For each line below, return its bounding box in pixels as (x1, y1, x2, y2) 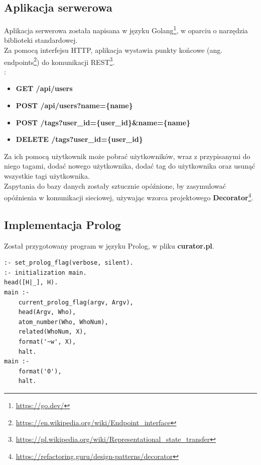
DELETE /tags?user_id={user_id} (16, 134, 143, 144)
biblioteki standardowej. (4, 35, 78, 45)
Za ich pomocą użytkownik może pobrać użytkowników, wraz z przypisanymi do (4, 150, 250, 161)
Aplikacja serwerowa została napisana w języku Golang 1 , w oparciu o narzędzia (4, 24, 248, 35)
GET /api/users (16, 83, 73, 94)
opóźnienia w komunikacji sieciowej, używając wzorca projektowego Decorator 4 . (4, 191, 253, 202)
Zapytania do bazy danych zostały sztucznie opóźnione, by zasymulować (4, 180, 226, 191)
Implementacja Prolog (4, 216, 121, 232)
